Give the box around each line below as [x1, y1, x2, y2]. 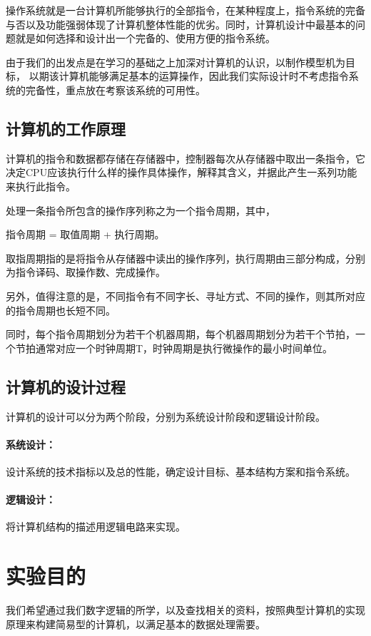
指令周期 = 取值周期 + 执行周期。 [6, 227, 165, 242]
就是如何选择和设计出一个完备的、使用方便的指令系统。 [15, 31, 275, 46]
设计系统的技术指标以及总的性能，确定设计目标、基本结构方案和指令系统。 [6, 463, 355, 478]
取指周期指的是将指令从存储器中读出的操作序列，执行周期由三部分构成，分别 [6, 250, 365, 265]
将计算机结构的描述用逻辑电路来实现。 [6, 519, 185, 534]
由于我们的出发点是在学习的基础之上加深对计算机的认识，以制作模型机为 [6, 54, 345, 69]
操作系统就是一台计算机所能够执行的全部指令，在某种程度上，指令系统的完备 [6, 3, 365, 17]
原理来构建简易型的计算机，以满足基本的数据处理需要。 [6, 616, 265, 631]
